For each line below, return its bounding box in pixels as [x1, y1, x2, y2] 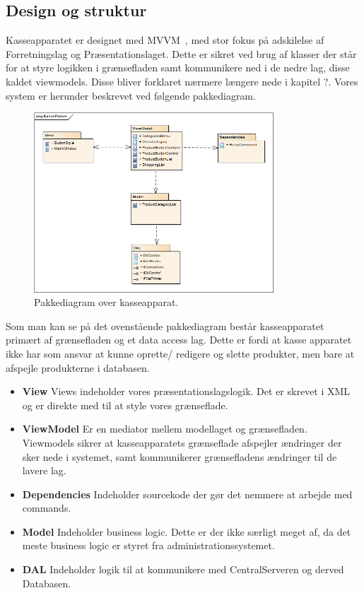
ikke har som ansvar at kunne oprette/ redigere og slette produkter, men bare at [6, 346, 355, 360]
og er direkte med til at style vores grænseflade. [22, 397, 228, 412]
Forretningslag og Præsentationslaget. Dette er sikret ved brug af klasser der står [6, 46, 357, 61]
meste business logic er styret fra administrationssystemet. [22, 538, 275, 553]
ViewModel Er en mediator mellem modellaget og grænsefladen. [22, 421, 307, 436]
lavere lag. [22, 463, 66, 478]
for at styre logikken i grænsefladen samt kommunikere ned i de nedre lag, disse [6, 60, 350, 75]
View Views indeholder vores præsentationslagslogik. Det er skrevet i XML [22, 384, 351, 399]
